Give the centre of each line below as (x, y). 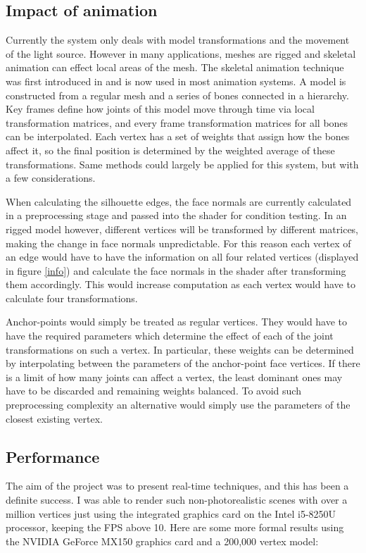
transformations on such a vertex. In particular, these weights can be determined (180, 349)
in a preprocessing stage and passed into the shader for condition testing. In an (176, 215)
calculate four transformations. (72, 298)
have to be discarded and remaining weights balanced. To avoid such (153, 391)
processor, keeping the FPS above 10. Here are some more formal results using (175, 527)
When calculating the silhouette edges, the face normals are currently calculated (179, 201)
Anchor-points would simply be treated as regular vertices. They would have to (177, 322)
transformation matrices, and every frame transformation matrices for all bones (177, 122)
